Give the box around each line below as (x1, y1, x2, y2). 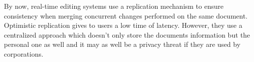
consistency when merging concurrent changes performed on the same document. (4, 10, 248, 21)
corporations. (4, 48, 43, 59)
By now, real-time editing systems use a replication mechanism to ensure (4, 1, 223, 11)
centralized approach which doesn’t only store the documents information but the (4, 29, 250, 40)
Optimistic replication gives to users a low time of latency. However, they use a (4, 20, 243, 30)
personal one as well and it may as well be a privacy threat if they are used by (4, 39, 241, 49)
